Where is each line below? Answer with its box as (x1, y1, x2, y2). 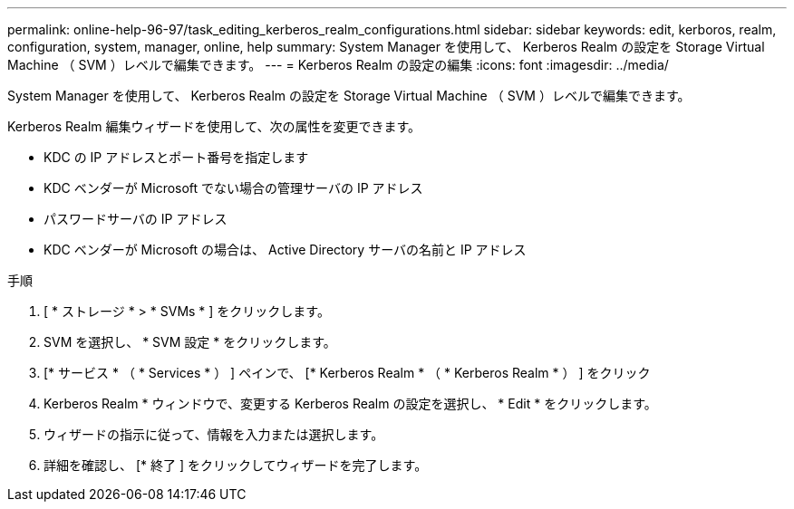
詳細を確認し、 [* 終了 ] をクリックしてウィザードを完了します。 (44, 457, 428, 473)
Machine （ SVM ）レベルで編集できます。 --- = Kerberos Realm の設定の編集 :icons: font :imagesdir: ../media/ (7, 57, 669, 72)
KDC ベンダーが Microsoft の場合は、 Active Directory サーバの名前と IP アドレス (44, 242, 527, 257)
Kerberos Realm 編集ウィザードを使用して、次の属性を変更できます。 (7, 119, 421, 134)
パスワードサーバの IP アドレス (44, 211, 228, 226)
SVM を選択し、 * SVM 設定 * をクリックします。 (44, 334, 336, 350)
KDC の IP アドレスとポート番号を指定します (44, 149, 309, 165)
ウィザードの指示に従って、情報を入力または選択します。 (44, 427, 384, 442)
